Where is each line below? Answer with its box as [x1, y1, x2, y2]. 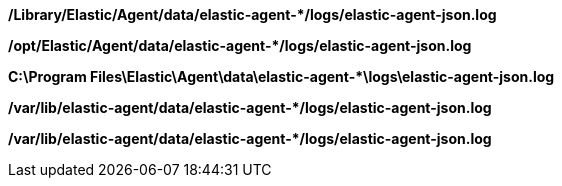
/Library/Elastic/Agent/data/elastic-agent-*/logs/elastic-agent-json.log [8, 6, 497, 23]
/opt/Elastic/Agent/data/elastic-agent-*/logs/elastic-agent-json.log [8, 37, 472, 54]
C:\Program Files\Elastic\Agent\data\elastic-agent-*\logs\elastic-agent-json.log [8, 68, 555, 85]
